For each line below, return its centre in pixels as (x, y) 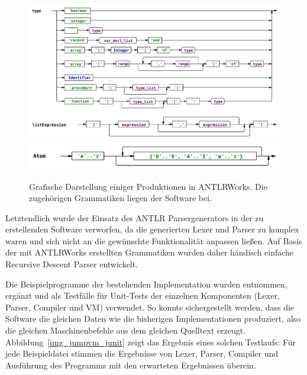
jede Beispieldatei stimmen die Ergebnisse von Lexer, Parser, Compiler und (142, 353)
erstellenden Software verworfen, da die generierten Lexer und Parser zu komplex (152, 229)
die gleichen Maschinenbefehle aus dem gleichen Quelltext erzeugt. (126, 330)
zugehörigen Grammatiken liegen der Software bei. (121, 198)
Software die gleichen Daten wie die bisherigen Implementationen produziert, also (153, 319)
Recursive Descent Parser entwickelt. (72, 264)
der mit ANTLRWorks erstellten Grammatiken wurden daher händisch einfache (150, 252)
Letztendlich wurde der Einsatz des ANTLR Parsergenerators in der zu (135, 217)
